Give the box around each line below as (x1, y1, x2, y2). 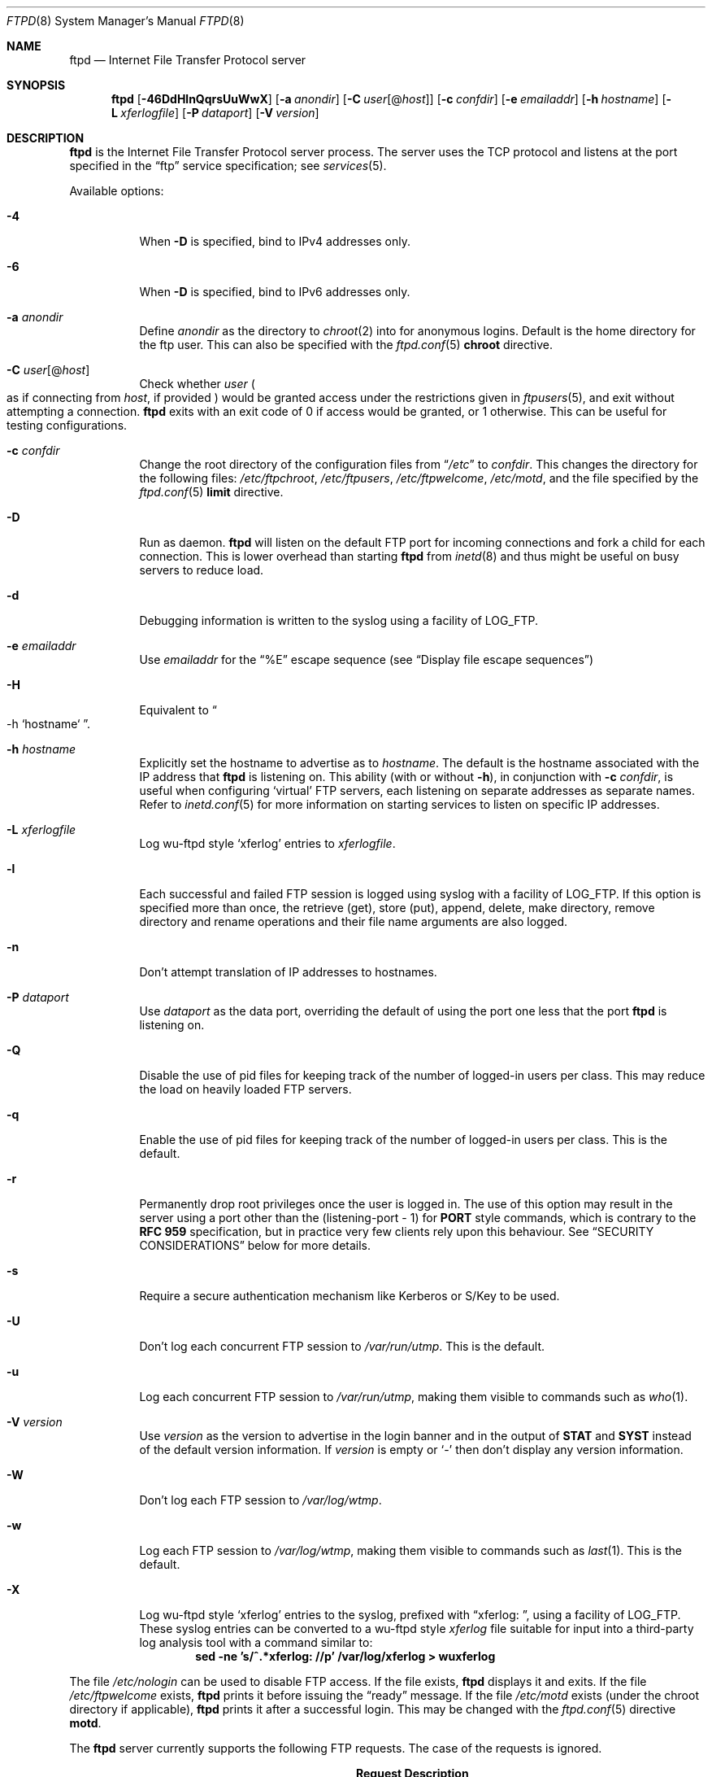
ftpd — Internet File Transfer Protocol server (69, 53, 306, 67)
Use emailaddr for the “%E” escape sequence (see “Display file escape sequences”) (139, 653, 594, 666)
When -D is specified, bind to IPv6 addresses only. (139, 285, 410, 299)
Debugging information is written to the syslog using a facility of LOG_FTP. (139, 613, 539, 627)
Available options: (69, 184, 164, 198)
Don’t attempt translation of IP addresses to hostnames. (139, 965, 437, 979)
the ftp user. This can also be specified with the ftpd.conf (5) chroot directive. (139, 338, 553, 351)
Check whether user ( (139, 377, 255, 391)
